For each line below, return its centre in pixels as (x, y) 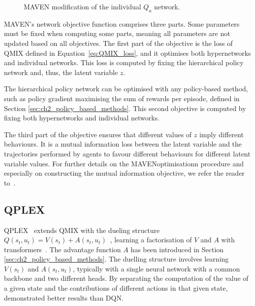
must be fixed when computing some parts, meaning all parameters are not (117, 33)
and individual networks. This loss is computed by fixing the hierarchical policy (124, 62)
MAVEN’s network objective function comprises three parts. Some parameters (122, 23)
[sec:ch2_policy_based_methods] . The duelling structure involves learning (116, 259)
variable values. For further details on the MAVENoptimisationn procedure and (124, 163)
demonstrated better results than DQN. (64, 297)
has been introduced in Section (177, 249)
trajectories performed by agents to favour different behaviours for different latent (127, 153)
